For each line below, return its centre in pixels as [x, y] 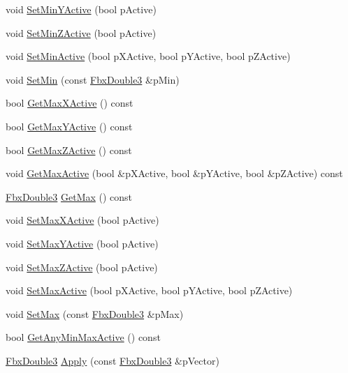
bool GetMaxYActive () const [69, 126]
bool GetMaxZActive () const [69, 150]
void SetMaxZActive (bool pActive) [82, 267]
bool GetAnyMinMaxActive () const [83, 337]
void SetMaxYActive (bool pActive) [82, 243]
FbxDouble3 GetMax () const [69, 196]
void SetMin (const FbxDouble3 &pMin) [93, 79]
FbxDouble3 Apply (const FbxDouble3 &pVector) [113, 360]
